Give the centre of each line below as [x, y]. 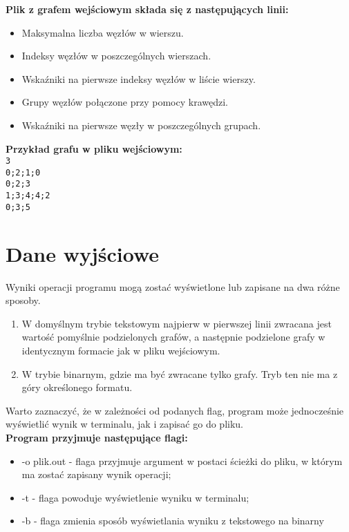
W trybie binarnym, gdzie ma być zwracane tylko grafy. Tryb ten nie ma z [180, 373]
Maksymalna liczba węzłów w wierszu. [103, 32]
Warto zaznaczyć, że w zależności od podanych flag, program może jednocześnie [175, 410]
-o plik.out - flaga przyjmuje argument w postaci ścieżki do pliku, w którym [182, 460]
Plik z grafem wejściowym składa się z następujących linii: [147, 9]
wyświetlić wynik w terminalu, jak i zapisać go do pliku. [124, 424]
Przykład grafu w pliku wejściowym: [94, 148]
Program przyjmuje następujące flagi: [97, 437]
